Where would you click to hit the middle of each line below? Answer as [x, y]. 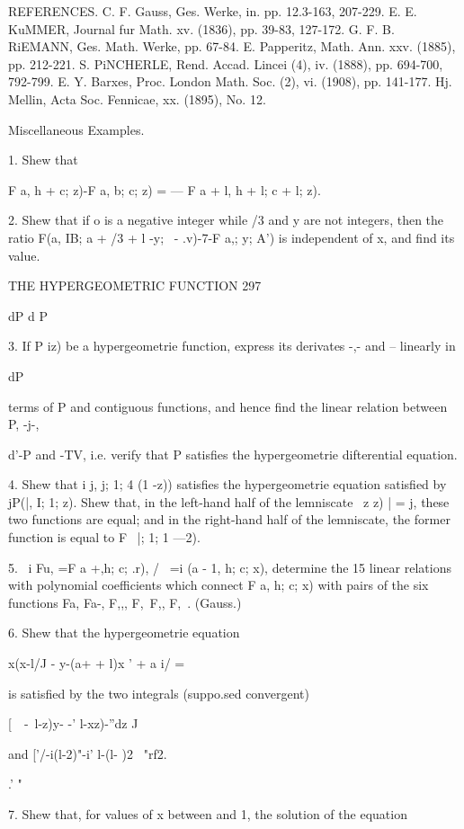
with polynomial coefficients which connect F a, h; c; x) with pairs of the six [219, 585]
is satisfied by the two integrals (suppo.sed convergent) [159, 693]
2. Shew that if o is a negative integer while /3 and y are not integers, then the [226, 220]
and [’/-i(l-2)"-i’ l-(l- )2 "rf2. [88, 753]
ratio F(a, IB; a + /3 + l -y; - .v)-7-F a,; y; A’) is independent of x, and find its [232, 237]
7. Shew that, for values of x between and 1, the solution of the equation [208, 814]
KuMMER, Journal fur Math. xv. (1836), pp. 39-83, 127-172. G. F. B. [201, 28]
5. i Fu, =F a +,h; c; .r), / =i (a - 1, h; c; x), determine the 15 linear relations [230, 567]
